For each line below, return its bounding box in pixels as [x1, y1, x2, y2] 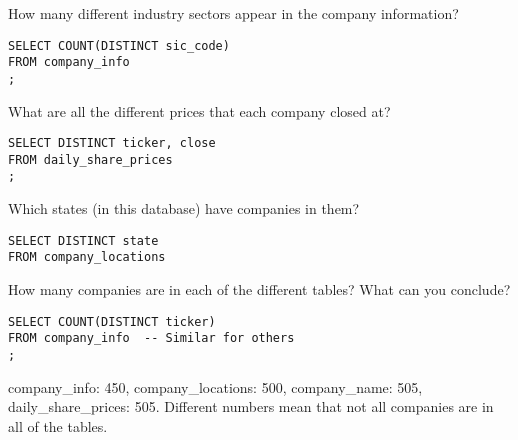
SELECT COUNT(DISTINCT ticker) [8, 314, 216, 329]
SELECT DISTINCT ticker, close [8, 136, 216, 151]
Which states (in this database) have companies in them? [8, 198, 360, 219]
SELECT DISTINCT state [8, 233, 159, 248]
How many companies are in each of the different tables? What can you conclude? [8, 279, 511, 300]
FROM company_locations [8, 250, 166, 265]
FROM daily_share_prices [8, 152, 173, 167]
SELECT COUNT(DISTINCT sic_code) [8, 38, 230, 53]
